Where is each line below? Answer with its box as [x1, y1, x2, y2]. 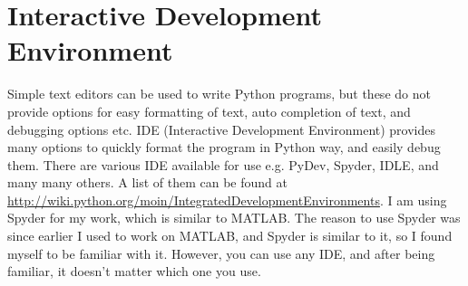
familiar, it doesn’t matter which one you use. [7, 262, 261, 281]
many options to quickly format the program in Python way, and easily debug [7, 138, 441, 157]
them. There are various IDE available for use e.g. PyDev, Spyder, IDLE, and [7, 155, 439, 174]
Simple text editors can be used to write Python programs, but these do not [7, 84, 431, 103]
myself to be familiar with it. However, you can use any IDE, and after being [7, 243, 435, 262]
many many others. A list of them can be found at [7, 173, 288, 192]
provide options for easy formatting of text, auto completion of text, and [7, 101, 411, 120]
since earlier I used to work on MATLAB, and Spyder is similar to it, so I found [7, 226, 453, 245]
